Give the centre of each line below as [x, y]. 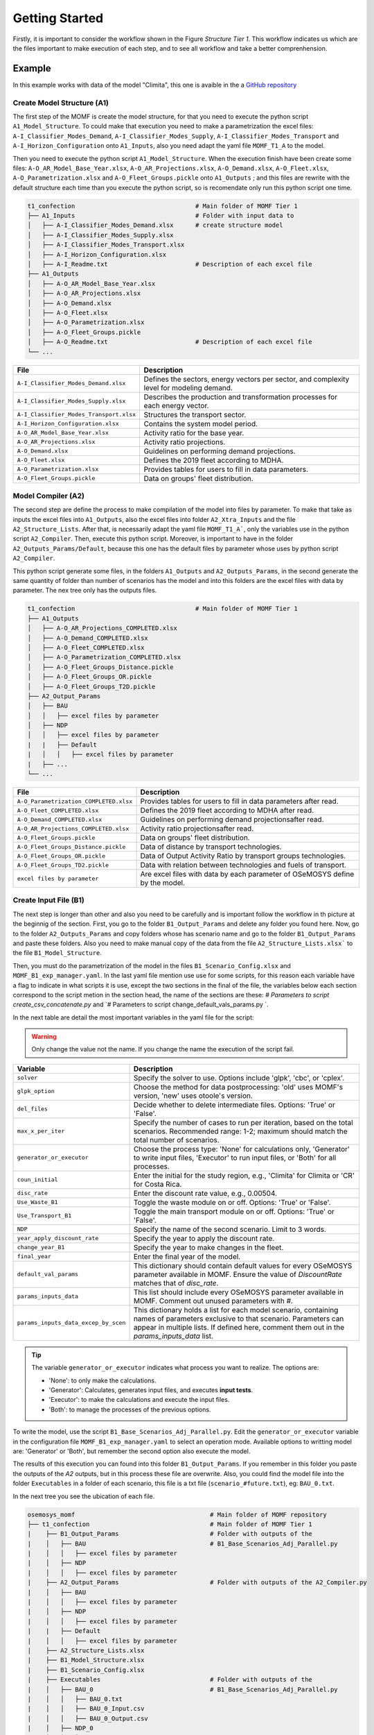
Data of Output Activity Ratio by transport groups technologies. [243, 856]
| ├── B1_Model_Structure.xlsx [86, 1660]
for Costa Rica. [158, 1184]
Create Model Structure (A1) [61, 103]
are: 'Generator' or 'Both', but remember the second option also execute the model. [132, 1451]
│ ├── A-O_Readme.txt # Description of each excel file [170, 342]
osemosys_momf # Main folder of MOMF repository [177, 1514]
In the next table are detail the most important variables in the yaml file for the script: [133, 1017]
